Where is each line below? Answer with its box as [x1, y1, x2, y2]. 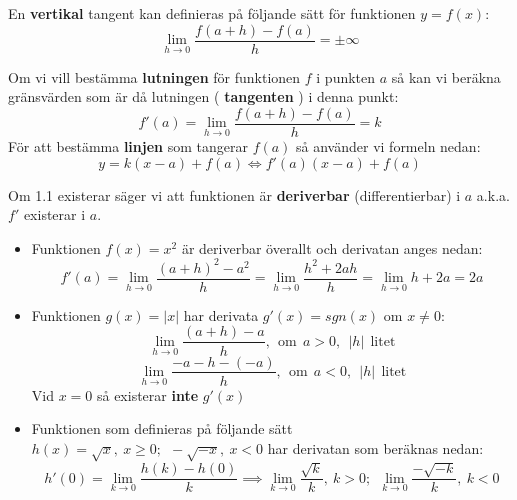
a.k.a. [476, 184, 510, 205]
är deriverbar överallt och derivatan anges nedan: [181, 237, 483, 258]
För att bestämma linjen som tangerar [8, 135, 248, 156]
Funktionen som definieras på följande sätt [31, 418, 293, 439]
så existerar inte [96, 384, 199, 405]
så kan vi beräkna [391, 66, 501, 87]
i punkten [316, 66, 376, 87]
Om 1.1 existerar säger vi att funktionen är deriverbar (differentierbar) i [8, 184, 461, 205]
